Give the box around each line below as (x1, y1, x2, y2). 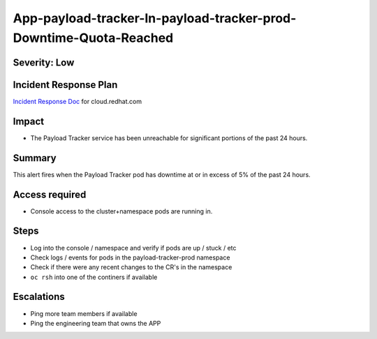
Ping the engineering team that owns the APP (30, 319, 161, 327)
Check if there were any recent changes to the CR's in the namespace (30, 263, 232, 271)
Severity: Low (13, 56, 75, 68)
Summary (13, 152, 57, 164)
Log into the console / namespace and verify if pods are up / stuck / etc (30, 243, 237, 252)
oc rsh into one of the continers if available (30, 273, 158, 281)
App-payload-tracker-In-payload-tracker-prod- (13, 10, 297, 26)
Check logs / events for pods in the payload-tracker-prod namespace (30, 253, 230, 262)
